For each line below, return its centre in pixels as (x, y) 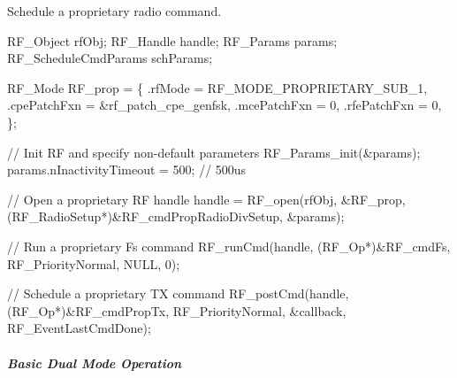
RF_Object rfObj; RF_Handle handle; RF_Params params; (172, 40)
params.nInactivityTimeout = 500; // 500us (127, 170)
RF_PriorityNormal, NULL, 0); (94, 263)
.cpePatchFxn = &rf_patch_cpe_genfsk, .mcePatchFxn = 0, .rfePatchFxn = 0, (225, 105)
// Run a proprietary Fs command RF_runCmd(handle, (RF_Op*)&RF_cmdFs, (229, 246)
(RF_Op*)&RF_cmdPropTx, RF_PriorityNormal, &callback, (177, 310)
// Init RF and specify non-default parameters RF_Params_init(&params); (214, 152)
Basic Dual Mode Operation (95, 363)
